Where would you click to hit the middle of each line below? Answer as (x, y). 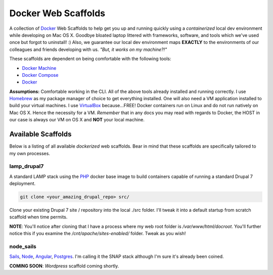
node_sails (23, 246)
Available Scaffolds (40, 134)
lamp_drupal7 (27, 166)
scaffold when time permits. (38, 217)
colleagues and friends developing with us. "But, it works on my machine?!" (88, 49)
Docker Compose (40, 75)
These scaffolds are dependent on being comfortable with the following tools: (90, 59)
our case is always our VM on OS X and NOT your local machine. (77, 120)
